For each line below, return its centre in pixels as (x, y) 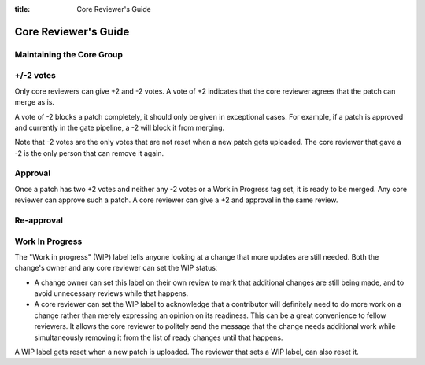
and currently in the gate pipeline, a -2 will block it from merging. (119, 127)
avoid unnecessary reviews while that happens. (111, 293)
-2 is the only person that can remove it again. (89, 153)
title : (22, 9)
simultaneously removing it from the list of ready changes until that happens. (159, 337)
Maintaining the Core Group (69, 54)
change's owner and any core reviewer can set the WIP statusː (116, 268)
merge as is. (35, 102)
